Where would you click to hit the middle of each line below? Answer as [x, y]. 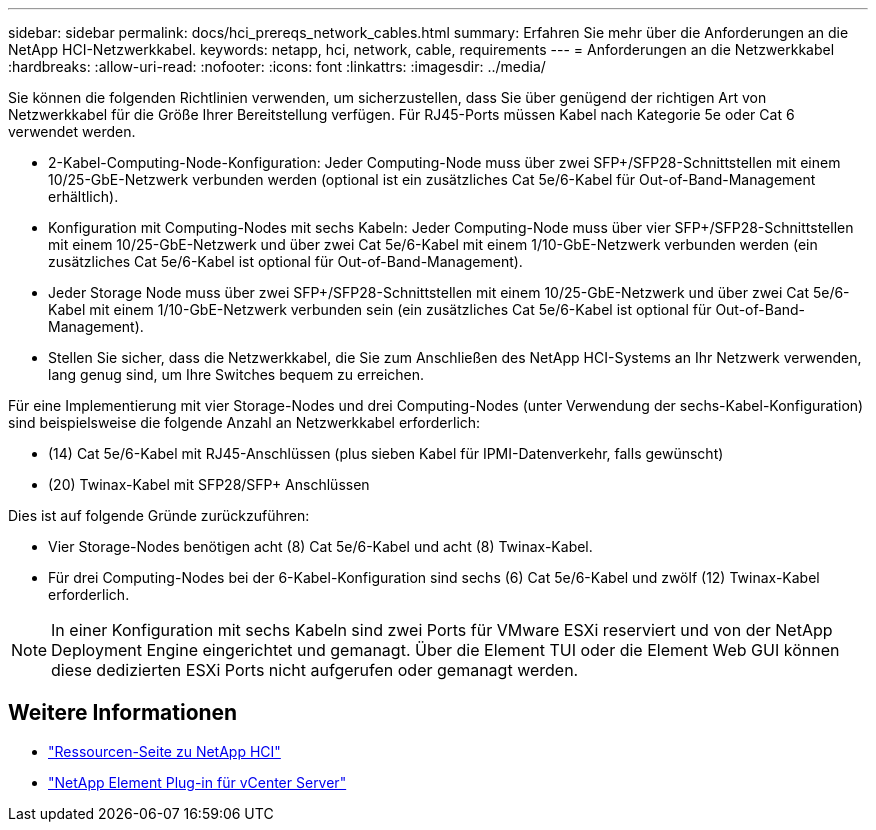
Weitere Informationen [123, 713]
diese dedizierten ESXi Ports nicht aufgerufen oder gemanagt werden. [315, 670]
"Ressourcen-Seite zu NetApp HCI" [164, 751]
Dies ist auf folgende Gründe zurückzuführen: [159, 515]
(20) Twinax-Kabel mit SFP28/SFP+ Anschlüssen [209, 484]
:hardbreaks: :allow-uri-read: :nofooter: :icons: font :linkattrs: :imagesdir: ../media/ [277, 66]
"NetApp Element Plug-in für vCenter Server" [197, 782]
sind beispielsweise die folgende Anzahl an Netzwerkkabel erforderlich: [244, 422]
